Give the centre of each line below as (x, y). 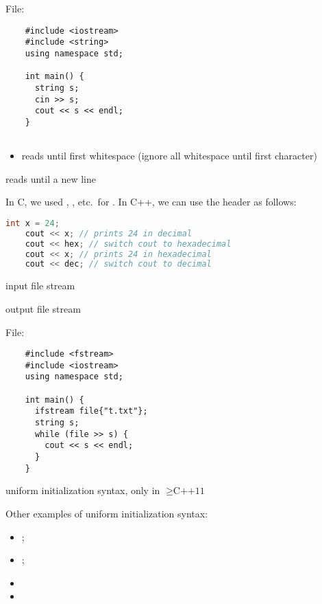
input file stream (40, 286)
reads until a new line (51, 178)
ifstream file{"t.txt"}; (91, 411)
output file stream (43, 308)
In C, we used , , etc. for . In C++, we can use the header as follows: (151, 202)
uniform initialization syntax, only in (83, 490)
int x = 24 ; (33, 223)
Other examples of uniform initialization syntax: (107, 513)
